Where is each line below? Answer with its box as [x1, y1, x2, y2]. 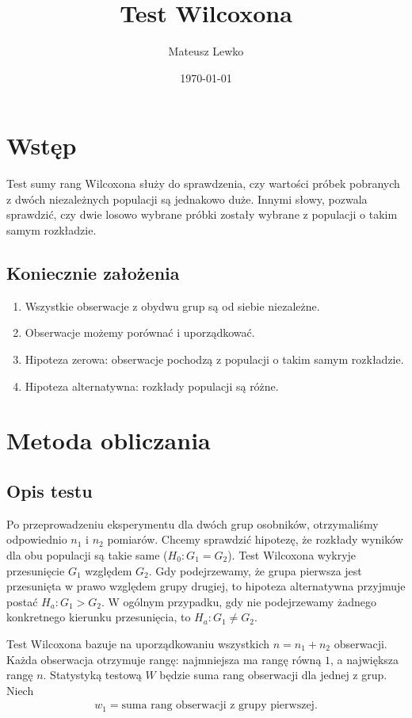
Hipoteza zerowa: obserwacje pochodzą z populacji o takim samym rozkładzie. [25, 351, 404, 368]
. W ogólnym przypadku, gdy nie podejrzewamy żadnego [101, 593, 376, 609]
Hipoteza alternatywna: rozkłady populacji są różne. [25, 377, 279, 394]
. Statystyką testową [43, 666, 142, 683]
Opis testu [6, 478, 93, 502]
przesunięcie [6, 562, 65, 579]
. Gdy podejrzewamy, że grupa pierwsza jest [148, 562, 362, 579]
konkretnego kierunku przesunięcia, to [6, 609, 191, 625]
